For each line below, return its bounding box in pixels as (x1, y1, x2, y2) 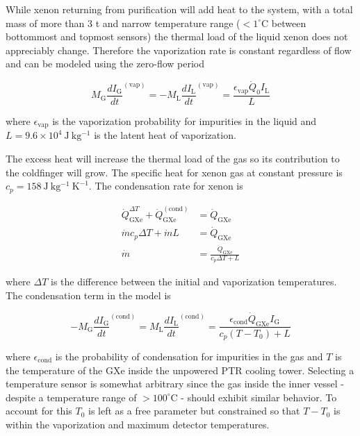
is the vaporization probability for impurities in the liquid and (52, 114, 317, 128)
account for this (6, 403, 72, 418)
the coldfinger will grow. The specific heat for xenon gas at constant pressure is (6, 165, 343, 179)
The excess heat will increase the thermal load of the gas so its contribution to (6, 151, 340, 166)
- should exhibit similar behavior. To (181, 389, 337, 404)
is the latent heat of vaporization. (94, 128, 236, 142)
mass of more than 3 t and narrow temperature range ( (6, 15, 240, 30)
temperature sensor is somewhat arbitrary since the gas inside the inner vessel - (6, 376, 345, 391)
